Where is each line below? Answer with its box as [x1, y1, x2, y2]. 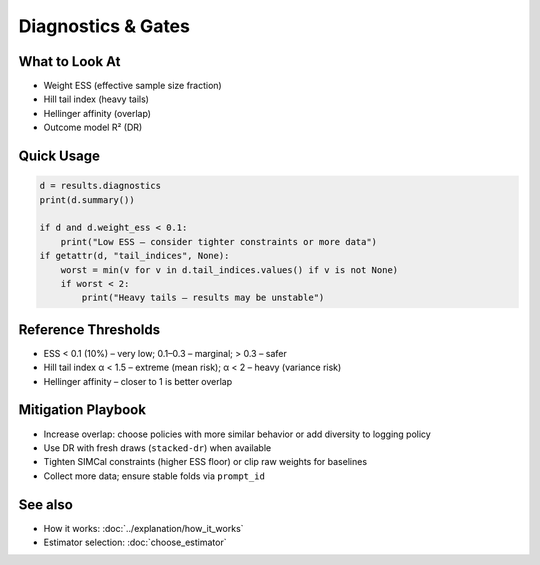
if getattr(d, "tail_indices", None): [39, 250, 230, 262]
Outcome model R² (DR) [43, 121, 143, 134]
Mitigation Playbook [18, 401, 147, 419]
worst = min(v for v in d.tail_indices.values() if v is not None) [60, 264, 399, 275]
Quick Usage [18, 148, 100, 165]
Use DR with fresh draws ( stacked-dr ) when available [43, 441, 272, 454]
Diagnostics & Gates [18, 15, 190, 37]
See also [18, 496, 74, 513]
